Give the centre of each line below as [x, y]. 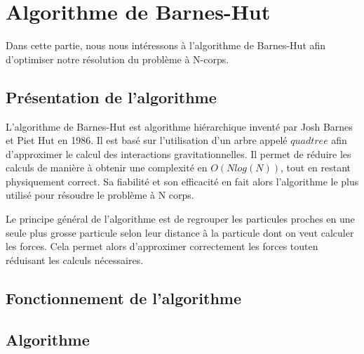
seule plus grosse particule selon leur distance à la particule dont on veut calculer [180, 232]
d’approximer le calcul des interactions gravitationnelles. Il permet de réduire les [178, 153]
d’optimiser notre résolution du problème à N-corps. [117, 59]
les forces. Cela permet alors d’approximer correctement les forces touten [162, 246]
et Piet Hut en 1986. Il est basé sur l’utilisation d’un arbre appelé [147, 140]
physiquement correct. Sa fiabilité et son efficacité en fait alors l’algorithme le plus [182, 181]
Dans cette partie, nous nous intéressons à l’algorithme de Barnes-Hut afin [166, 45]
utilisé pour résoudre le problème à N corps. [100, 195]
